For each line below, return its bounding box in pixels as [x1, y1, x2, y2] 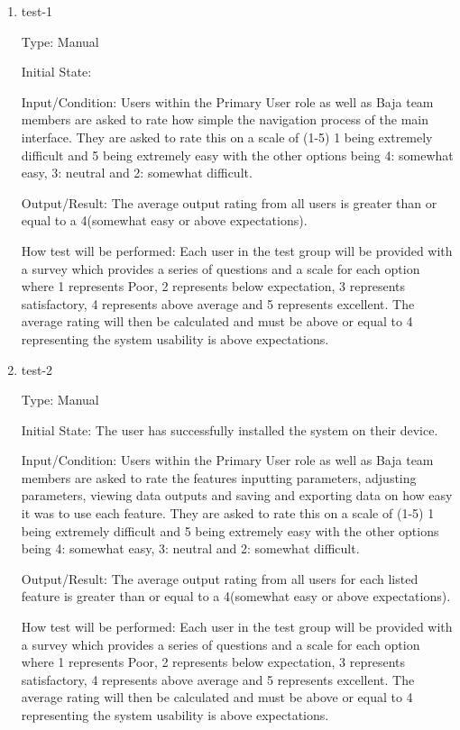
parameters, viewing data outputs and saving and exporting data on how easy [21, 486, 453, 505]
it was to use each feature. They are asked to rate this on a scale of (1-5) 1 [21, 504, 435, 523]
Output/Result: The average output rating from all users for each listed [21, 569, 419, 588]
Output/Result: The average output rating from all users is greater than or [21, 193, 437, 212]
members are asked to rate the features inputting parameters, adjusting [21, 468, 417, 487]
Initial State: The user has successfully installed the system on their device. [21, 420, 438, 439]
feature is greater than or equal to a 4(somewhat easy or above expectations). [21, 587, 451, 606]
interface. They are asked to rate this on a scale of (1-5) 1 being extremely [21, 127, 433, 146]
